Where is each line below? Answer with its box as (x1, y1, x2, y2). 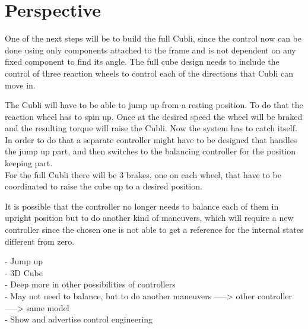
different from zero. (5, 235, 75, 247)
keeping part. (5, 157, 53, 169)
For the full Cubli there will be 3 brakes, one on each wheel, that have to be (5, 168, 281, 181)
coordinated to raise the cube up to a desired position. (5, 180, 202, 192)
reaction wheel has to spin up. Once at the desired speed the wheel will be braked (5, 110, 303, 122)
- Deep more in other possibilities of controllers (5, 278, 176, 290)
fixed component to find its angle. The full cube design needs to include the (5, 55, 280, 68)
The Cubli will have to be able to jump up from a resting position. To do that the (5, 99, 303, 111)
